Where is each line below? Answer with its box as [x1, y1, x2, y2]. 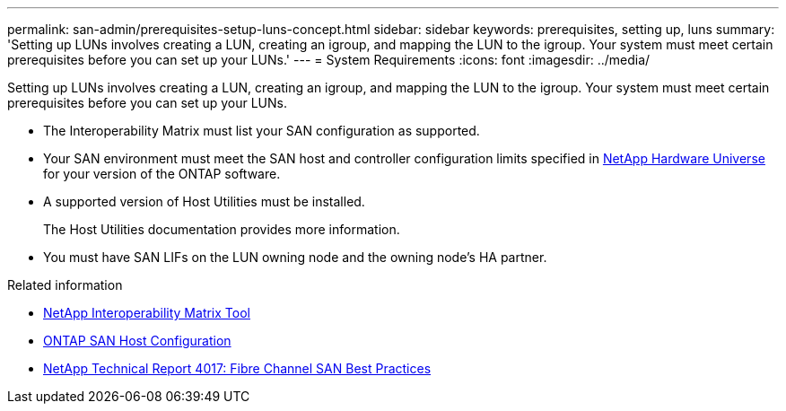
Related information [7, 277, 123, 293]
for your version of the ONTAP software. [43, 166, 281, 181]
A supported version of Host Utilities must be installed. [43, 194, 365, 209]
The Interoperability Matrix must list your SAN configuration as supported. [43, 123, 480, 138]
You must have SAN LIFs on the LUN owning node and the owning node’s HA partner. [43, 249, 547, 265]
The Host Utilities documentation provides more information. [43, 222, 400, 237]
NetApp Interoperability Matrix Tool [43, 305, 250, 320]
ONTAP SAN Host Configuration [43, 333, 231, 348]
